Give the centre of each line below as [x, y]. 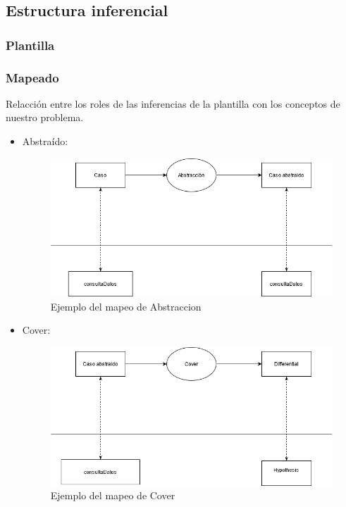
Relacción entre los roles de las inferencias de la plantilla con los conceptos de [173, 103]
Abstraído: [45, 141]
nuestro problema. [45, 117]
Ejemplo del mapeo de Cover [113, 495]
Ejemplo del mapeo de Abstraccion [126, 306]
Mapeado [32, 77]
